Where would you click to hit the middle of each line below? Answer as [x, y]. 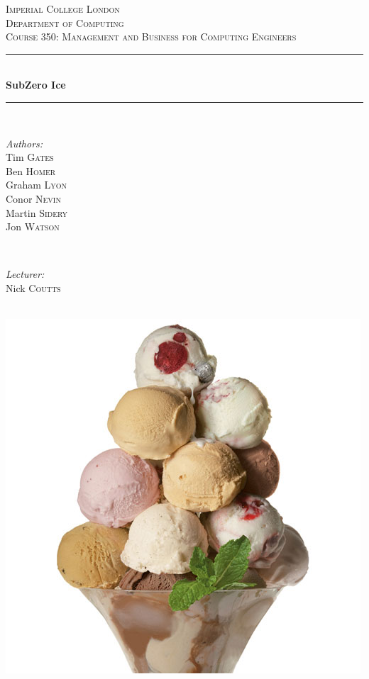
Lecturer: [25, 274]
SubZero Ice [36, 85]
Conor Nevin [33, 198]
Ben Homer [31, 170]
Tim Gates [30, 157]
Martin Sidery [37, 212]
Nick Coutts [33, 287]
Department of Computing [65, 22]
